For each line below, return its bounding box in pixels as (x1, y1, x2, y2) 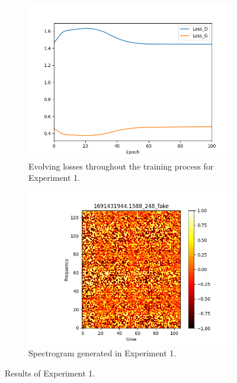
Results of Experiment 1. (5, 366, 95, 379)
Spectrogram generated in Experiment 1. (28, 347, 177, 359)
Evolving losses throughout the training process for (28, 159, 214, 172)
